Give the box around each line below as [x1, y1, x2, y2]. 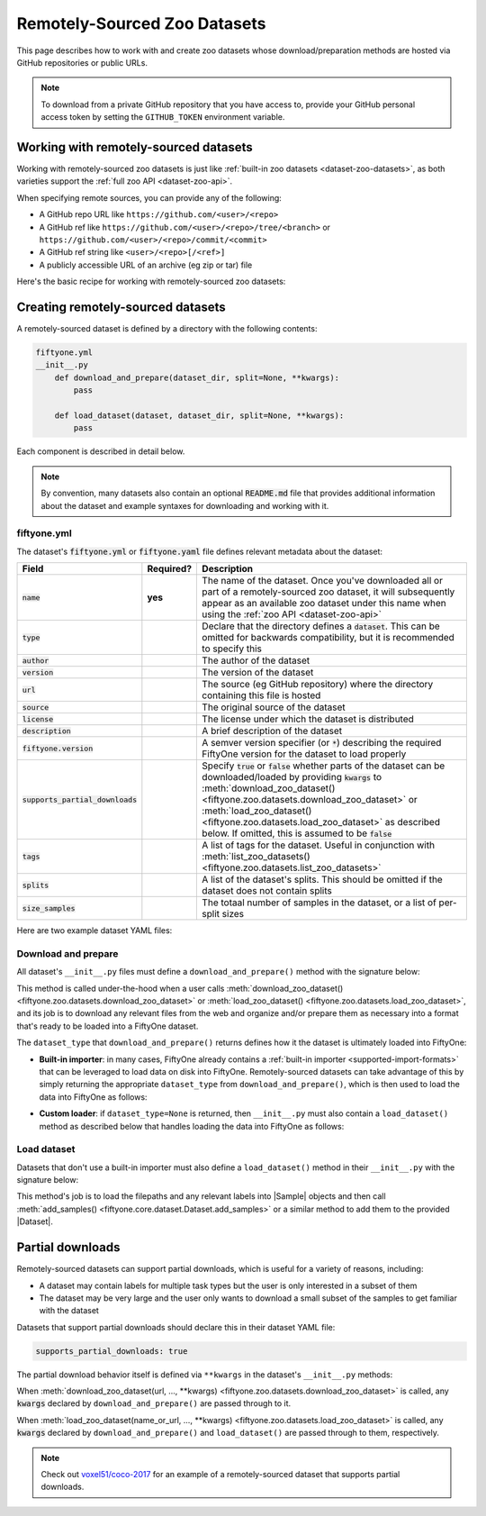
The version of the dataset [202, 667, 314, 679]
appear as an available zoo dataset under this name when [202, 597, 446, 610]
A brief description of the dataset [202, 725, 343, 738]
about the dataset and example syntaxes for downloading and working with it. [40, 500, 329, 511]
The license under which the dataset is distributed [202, 713, 414, 725]
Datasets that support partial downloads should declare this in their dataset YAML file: [16, 1321, 336, 1332]
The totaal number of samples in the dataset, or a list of [202, 896, 436, 909]
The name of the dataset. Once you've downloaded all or [202, 575, 443, 587]
